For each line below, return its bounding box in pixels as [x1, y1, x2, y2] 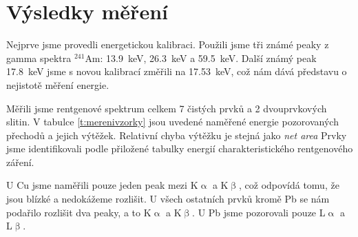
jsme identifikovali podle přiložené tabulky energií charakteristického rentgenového [6, 141, 353, 156]
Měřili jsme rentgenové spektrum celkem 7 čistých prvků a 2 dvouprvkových [6, 101, 327, 115]
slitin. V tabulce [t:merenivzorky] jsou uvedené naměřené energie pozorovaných [6, 114, 339, 129]
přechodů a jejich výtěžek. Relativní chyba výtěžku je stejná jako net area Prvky [6, 127, 347, 142]
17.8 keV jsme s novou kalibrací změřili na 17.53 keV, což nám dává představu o [6, 64, 347, 79]
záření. [6, 154, 34, 169]
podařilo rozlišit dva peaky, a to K [6, 205, 151, 219]
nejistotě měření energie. [6, 77, 109, 92]
